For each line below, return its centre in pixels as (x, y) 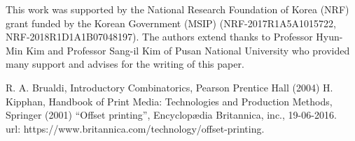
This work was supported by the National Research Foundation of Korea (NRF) (177, 9)
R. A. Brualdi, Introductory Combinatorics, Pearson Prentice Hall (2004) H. (169, 87)
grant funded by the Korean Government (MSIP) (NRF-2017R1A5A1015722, (171, 23)
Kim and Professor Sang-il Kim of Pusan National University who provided (188, 50)
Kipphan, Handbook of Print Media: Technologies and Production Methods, (169, 101)
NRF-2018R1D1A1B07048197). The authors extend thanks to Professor (159, 37)
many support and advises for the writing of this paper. (125, 64)
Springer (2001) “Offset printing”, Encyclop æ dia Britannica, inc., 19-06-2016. (171, 115)
